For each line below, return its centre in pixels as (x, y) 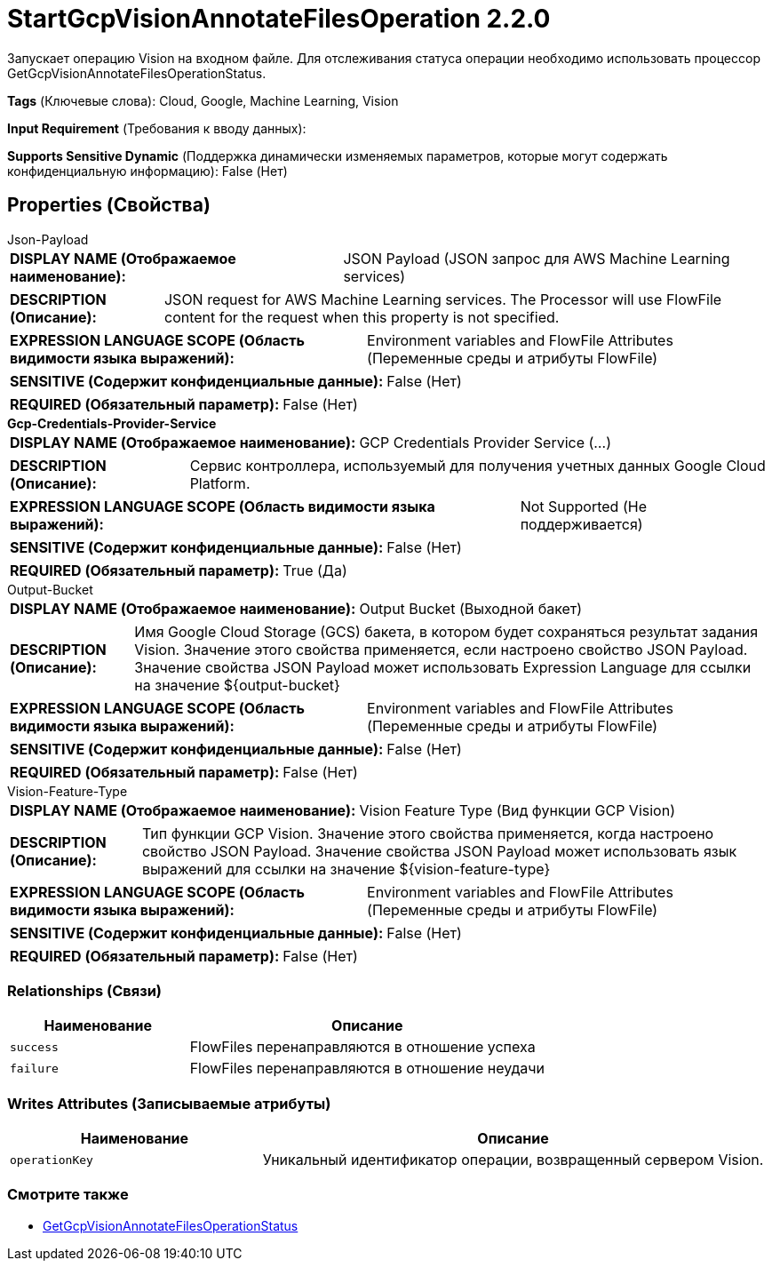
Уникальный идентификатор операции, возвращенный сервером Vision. (513, 1160)
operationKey (52, 1160)
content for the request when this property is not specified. (362, 317)
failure (34, 1068)
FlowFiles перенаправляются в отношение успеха (362, 1047)
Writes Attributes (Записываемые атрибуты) (169, 1103)
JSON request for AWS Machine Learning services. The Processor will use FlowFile (443, 299)
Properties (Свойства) (109, 205)
